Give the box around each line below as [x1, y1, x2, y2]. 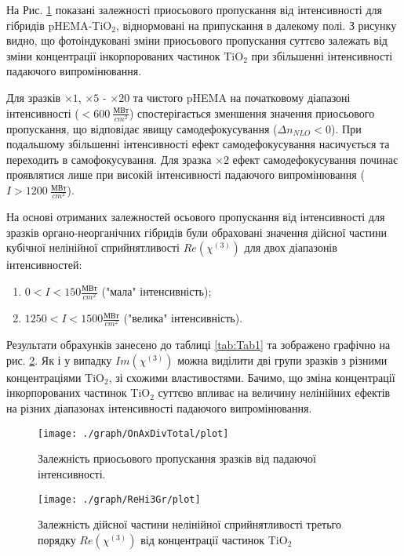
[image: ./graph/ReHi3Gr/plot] [38, 493, 201, 505]
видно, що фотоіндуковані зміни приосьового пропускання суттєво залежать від [6, 32, 388, 49]
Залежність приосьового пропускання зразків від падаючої [38, 450, 316, 467]
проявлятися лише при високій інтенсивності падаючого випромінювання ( [6, 166, 365, 183]
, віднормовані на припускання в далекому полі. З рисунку [115, 16, 397, 33]
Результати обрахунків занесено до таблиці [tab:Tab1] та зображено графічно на [6, 336, 391, 353]
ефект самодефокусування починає [232, 151, 399, 167]
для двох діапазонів [244, 239, 337, 256]
